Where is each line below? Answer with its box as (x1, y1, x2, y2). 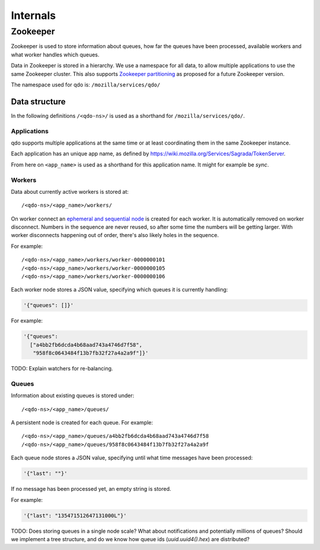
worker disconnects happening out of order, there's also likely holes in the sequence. (11, 232, 219, 239)
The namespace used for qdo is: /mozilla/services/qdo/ (11, 81, 161, 88)
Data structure (11, 97, 66, 107)
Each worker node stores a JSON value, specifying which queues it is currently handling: (11, 286, 228, 293)
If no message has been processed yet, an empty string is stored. (11, 485, 171, 493)
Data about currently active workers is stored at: (11, 188, 129, 195)
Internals (11, 9, 56, 22)
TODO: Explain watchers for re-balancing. (11, 365, 113, 372)
